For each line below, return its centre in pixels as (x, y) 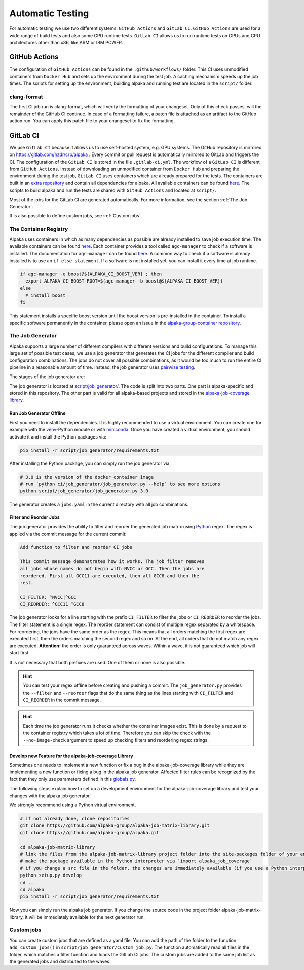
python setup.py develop (51, 875)
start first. (20, 653)
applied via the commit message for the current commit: (68, 534)
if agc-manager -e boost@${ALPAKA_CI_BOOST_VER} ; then (91, 274)
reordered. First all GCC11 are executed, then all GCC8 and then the (110, 576)
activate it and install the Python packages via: (58, 436)
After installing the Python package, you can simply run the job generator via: (90, 463)
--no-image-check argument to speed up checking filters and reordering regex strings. (116, 740)
